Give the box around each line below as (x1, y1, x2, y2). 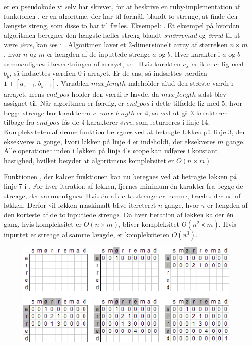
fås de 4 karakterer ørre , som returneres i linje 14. (62, 117, 210, 127)
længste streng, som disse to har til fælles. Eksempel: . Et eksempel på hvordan (4, 20, 240, 31)
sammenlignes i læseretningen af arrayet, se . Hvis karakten (4, 58, 181, 68)
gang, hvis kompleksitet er (4, 219, 82, 229)
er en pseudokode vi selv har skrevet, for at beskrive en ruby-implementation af (4, 1, 240, 11)
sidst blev (198, 88, 227, 99)
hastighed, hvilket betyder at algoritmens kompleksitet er (4, 155, 174, 165)
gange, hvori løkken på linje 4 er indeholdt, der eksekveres (43, 136, 216, 146)
